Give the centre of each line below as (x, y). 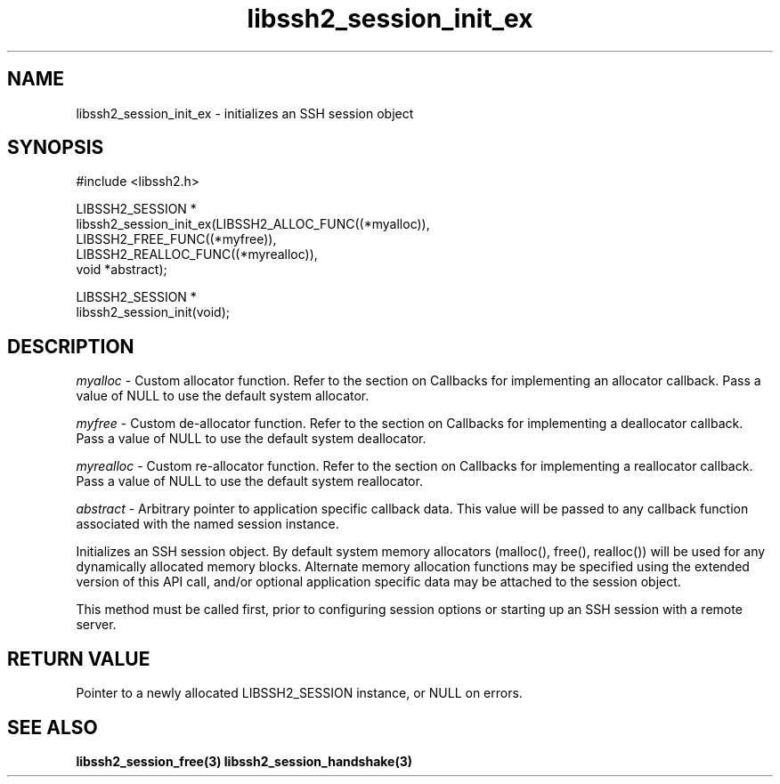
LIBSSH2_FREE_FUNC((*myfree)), (176, 239)
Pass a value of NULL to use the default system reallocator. (249, 481)
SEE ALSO (53, 727)
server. (96, 625)
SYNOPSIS (56, 148)
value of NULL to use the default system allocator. (223, 396)
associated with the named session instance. (207, 524)
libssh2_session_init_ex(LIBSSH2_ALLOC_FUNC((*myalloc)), (253, 224)
